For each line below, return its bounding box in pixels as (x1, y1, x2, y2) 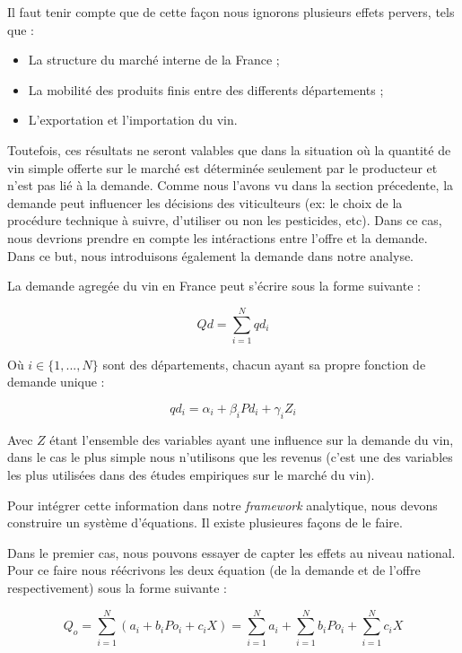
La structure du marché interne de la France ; (28, 50, 280, 69)
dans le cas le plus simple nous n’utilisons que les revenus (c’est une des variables (7, 448, 453, 466)
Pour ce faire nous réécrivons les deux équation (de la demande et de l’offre (7, 561, 421, 579)
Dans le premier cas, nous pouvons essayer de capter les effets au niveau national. (7, 543, 456, 562)
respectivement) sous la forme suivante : (7, 578, 227, 596)
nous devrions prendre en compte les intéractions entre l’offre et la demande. (7, 228, 428, 247)
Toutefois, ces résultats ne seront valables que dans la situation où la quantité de (7, 140, 451, 159)
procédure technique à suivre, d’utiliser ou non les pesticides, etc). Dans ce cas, (7, 211, 442, 230)
